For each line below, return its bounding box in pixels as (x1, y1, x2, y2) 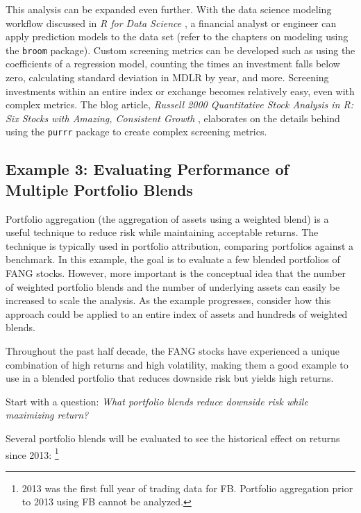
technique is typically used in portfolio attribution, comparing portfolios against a (6, 238, 354, 253)
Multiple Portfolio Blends (6, 178, 193, 200)
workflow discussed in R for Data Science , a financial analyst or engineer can (6, 15, 337, 30)
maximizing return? (6, 407, 89, 422)
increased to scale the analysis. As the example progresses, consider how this (6, 293, 331, 308)
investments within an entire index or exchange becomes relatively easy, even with (6, 83, 355, 98)
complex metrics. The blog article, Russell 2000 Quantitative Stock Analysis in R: (6, 97, 354, 112)
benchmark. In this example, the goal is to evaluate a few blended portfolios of (6, 252, 340, 267)
